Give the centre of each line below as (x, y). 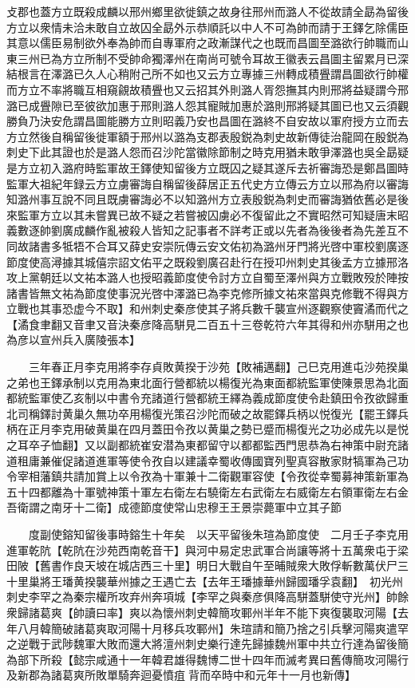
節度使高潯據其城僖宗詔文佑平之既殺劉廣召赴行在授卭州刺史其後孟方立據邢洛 (207, 261)
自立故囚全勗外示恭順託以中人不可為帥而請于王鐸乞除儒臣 (257, 27)
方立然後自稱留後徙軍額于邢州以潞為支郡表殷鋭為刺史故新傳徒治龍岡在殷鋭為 (207, 136)
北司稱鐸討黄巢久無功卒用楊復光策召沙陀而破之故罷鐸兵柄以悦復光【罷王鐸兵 (207, 413)
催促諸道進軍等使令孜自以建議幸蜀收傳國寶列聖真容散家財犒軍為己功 (229, 460)
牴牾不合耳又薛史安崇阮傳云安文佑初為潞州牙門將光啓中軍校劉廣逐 (235, 245)
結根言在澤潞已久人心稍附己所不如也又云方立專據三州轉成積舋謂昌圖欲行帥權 (207, 74)
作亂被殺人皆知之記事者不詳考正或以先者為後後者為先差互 (246, 230)
